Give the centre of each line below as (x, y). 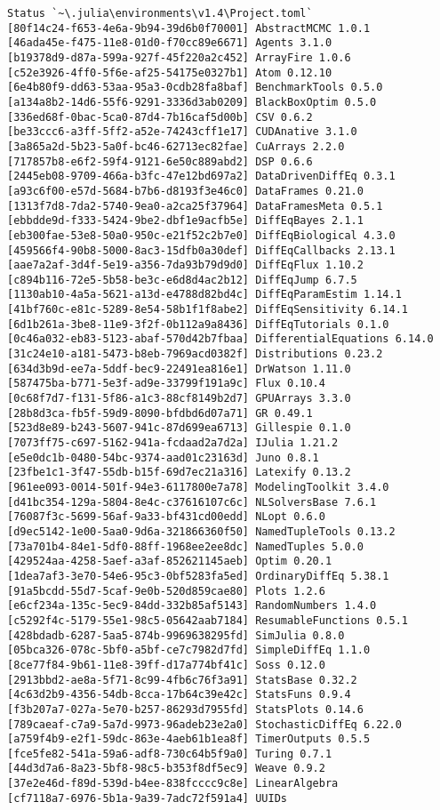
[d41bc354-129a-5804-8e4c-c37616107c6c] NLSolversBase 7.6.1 (192, 502)
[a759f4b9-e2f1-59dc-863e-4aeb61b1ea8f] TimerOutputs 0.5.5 (189, 739)
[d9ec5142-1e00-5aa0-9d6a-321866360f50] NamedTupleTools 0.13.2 (201, 531)
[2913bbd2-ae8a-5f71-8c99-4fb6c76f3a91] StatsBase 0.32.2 (182, 680)
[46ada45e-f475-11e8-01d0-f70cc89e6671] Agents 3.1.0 (170, 43)
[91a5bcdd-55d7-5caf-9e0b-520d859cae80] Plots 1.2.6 (166, 591)
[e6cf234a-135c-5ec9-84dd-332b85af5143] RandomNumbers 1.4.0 (192, 606)
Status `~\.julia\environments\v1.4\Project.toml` (160, 13)
